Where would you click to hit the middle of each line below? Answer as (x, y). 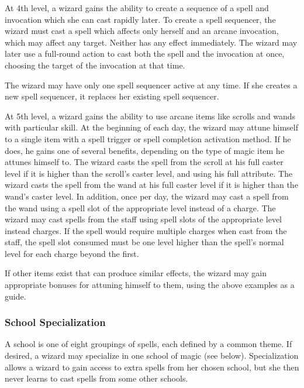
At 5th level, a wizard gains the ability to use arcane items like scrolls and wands (150, 116)
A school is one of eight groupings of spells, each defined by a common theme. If (148, 344)
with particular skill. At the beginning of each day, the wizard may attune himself (151, 127)
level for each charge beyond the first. (72, 253)
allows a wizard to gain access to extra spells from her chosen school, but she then (152, 367)
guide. (15, 296)
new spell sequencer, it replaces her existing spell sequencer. (112, 96)
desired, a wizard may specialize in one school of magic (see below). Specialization (152, 356)
